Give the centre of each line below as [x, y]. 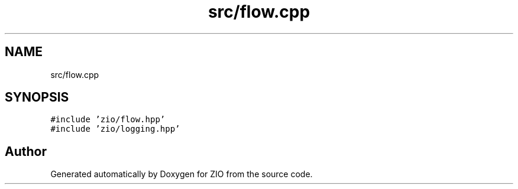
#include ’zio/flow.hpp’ [108, 120]
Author [26, 151]
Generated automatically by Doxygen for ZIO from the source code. [182, 174]
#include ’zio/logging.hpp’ [115, 129]
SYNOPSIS [37, 97]
